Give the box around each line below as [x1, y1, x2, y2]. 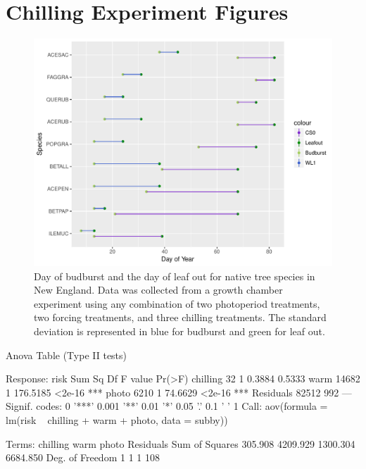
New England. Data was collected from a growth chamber [34, 282, 283, 297]
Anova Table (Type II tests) [6, 347, 127, 362]
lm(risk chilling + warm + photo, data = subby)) [6, 413, 228, 427]
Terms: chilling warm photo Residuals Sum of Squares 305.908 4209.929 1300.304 [6, 436, 355, 451]
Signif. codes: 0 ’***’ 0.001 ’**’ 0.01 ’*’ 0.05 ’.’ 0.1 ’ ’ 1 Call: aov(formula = [6, 399, 328, 413]
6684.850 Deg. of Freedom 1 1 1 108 [6, 450, 160, 465]
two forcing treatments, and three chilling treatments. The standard [34, 310, 327, 325]
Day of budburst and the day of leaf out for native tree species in [34, 268, 315, 283]
